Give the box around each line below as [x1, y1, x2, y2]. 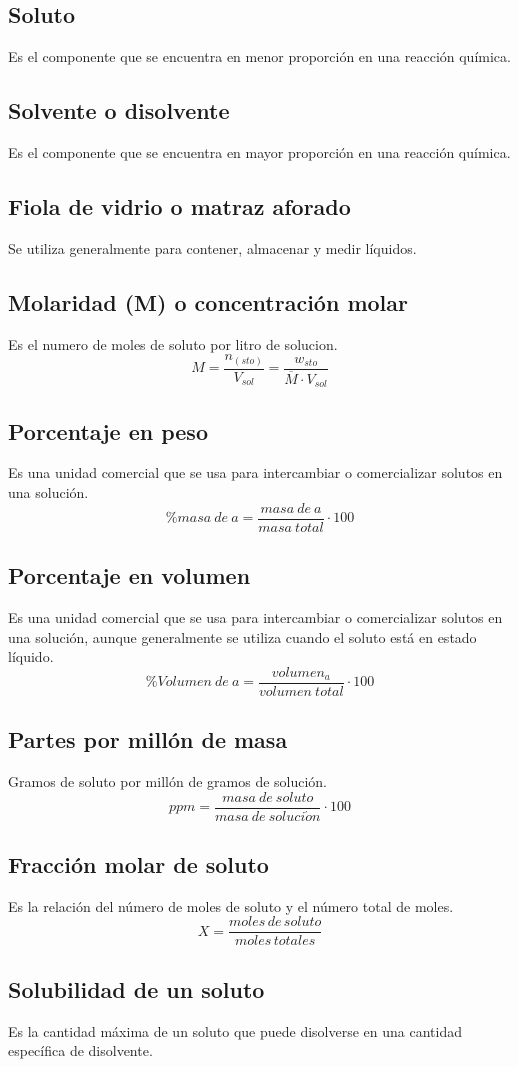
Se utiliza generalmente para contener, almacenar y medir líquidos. [8, 237, 417, 258]
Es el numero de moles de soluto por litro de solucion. [8, 333, 338, 354]
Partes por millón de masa [8, 724, 288, 755]
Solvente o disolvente [8, 95, 230, 126]
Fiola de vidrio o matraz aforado [8, 190, 351, 221]
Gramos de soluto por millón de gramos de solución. [8, 770, 328, 791]
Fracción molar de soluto [8, 849, 269, 879]
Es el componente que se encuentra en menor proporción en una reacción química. [8, 46, 511, 67]
